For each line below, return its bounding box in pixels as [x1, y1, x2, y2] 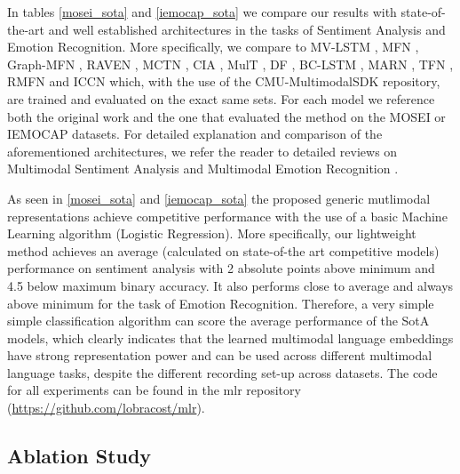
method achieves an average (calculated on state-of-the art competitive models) [7, 241, 440, 260]
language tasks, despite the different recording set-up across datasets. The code [7, 363, 438, 382]
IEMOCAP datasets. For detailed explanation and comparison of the [7, 125, 383, 143]
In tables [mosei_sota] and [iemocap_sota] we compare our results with [7, 3, 397, 20]
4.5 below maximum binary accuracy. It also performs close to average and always [7, 276, 454, 294]
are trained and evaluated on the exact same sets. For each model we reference [7, 89, 435, 108]
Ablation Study [7, 442, 152, 470]
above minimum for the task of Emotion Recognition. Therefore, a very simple [7, 293, 434, 312]
